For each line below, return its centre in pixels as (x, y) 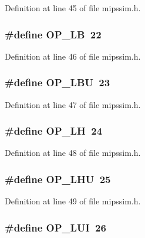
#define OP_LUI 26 (55, 227)
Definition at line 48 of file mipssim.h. (73, 153)
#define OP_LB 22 (53, 34)
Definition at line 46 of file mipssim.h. (73, 56)
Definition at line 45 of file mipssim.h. (73, 8)
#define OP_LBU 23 (58, 82)
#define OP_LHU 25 (58, 179)
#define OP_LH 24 (54, 131)
